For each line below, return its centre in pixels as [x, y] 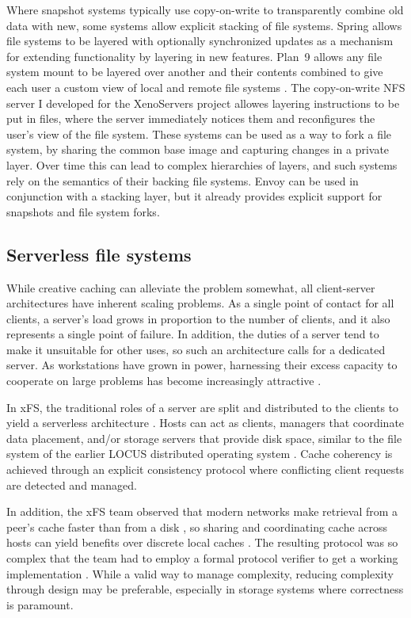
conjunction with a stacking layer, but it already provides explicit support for [194, 196]
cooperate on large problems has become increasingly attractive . [164, 381]
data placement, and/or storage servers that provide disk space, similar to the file [204, 438]
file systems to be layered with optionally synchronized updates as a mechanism [200, 41]
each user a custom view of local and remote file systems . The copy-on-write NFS [206, 87]
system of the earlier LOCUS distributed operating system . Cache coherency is [200, 454]
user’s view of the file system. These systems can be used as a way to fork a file [199, 134]
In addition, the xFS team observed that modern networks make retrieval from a [202, 511]
